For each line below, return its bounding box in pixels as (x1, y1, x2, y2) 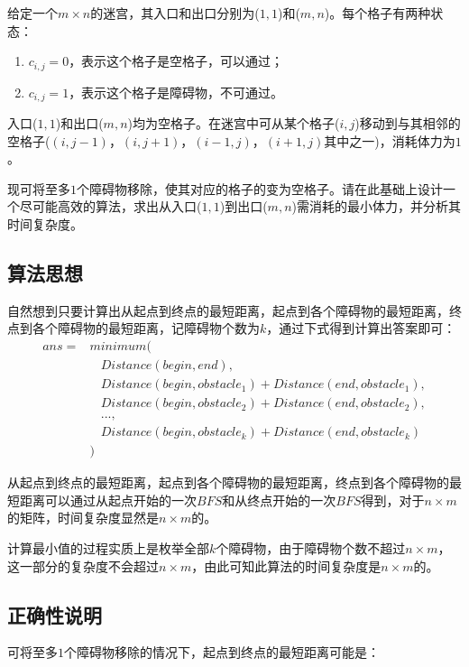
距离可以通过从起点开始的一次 (19, 490, 197, 509)
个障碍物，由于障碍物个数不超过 (216, 539, 406, 558)
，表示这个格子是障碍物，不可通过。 (69, 82, 284, 101)
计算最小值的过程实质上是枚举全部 (7, 539, 209, 558)
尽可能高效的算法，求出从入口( (19, 197, 202, 216)
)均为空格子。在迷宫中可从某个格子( (127, 114, 340, 133)
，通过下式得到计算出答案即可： (266, 319, 456, 338)
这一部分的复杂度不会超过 (7, 556, 159, 575)
